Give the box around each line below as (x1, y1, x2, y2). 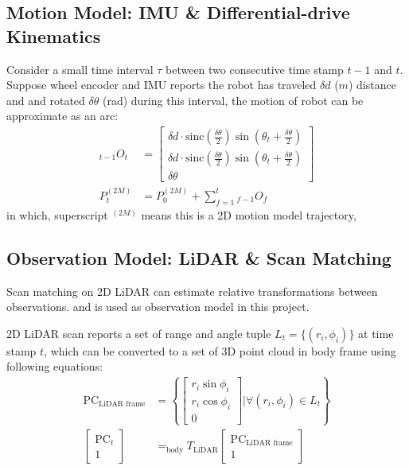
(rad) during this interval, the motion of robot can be (102, 91, 364, 108)
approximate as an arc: (6, 107, 119, 124)
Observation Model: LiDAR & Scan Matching (6, 245, 391, 270)
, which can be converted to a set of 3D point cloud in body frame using (44, 342, 396, 359)
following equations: (6, 358, 103, 375)
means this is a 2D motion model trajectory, (141, 206, 356, 223)
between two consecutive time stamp (166, 60, 344, 77)
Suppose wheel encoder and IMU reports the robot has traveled (6, 76, 317, 93)
